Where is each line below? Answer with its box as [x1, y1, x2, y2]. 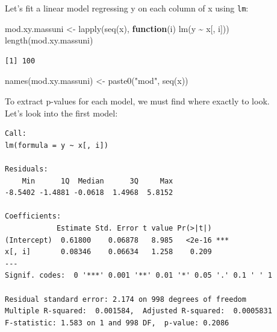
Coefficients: [5, 212, 61, 221]
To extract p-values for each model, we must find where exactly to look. [5, 95, 270, 107]
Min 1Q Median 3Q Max [22, 176, 173, 185]
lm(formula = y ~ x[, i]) [5, 141, 108, 150]
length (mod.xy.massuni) [5, 34, 93, 46]
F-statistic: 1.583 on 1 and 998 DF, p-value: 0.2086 [5, 318, 229, 327]
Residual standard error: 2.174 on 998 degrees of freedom [5, 295, 246, 304]
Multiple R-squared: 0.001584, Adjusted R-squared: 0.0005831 [5, 307, 272, 316]
